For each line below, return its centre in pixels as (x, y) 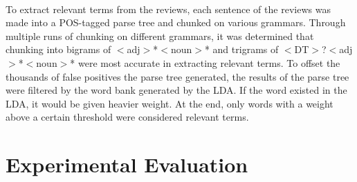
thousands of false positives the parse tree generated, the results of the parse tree (177, 76)
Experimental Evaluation (127, 164)
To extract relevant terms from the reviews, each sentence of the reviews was (168, 9)
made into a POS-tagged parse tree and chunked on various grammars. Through (176, 22)
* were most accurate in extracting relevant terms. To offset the (205, 62)
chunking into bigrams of (58, 49)
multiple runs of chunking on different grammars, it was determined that (160, 36)
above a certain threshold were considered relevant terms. (127, 117)
